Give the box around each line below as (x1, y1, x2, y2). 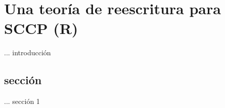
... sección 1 (4, 96, 40, 106)
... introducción (4, 47, 51, 58)
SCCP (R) (4, 18, 78, 39)
